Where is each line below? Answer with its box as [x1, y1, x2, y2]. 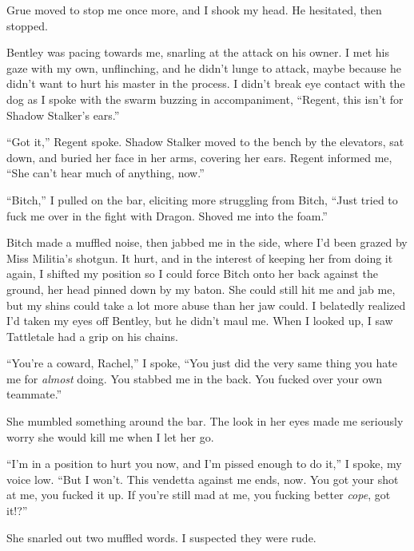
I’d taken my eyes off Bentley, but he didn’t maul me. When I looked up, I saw [6, 312, 393, 329]
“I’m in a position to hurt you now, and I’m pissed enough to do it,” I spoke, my [6, 455, 402, 472]
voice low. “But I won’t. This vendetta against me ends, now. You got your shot [6, 470, 399, 487]
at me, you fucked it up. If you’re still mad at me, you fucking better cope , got [6, 486, 391, 503]
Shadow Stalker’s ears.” [6, 106, 120, 123]
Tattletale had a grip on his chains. [6, 327, 178, 344]
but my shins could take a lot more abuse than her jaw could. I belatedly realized [6, 296, 406, 313]
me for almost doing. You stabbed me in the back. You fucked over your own [6, 370, 383, 386]
